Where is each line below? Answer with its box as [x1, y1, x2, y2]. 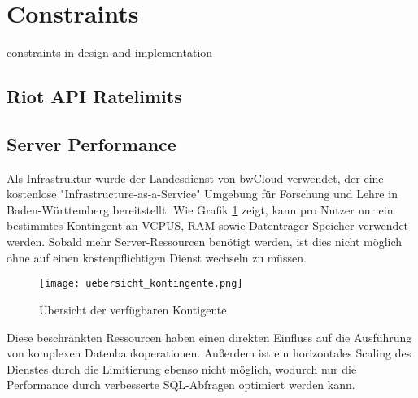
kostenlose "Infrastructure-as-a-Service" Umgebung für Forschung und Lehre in [7, 185, 398, 202]
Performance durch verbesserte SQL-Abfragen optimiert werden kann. [7, 376, 355, 393]
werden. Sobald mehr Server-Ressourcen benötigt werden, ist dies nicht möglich [7, 233, 403, 250]
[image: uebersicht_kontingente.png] [39, 278, 243, 290]
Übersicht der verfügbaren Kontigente [39, 301, 227, 318]
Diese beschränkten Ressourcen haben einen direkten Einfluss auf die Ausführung [7, 328, 412, 345]
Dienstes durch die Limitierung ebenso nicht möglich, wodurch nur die [7, 360, 357, 377]
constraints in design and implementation [7, 44, 213, 61]
